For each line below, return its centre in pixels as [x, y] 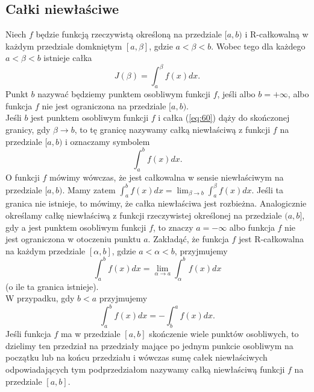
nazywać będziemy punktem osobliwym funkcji [124, 94]
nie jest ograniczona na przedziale [104, 105]
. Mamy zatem [89, 189]
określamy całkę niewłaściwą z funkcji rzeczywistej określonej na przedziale [144, 215]
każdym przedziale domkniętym [64, 46]
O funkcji [23, 177]
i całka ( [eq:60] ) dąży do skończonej [224, 117]
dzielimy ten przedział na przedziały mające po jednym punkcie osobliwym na [149, 345]
